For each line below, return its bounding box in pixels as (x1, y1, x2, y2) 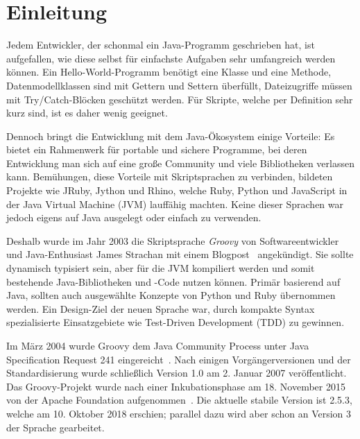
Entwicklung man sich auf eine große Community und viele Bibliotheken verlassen (6, 155, 354, 170)
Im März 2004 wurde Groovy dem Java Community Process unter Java (6, 338, 309, 352)
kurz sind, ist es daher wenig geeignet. (6, 105, 168, 120)
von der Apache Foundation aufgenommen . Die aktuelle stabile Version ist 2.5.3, (6, 393, 352, 407)
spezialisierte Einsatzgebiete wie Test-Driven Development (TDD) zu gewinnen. (6, 315, 345, 329)
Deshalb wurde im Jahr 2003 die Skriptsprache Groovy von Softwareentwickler (6, 233, 339, 248)
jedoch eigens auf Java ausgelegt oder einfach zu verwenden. (6, 210, 262, 225)
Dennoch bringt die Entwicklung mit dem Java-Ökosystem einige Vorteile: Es (6, 128, 335, 143)
